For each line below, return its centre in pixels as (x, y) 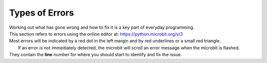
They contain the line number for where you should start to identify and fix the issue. (96, 55)
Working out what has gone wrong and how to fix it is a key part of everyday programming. (102, 27)
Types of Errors (42, 13)
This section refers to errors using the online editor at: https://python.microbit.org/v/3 (96, 34)
